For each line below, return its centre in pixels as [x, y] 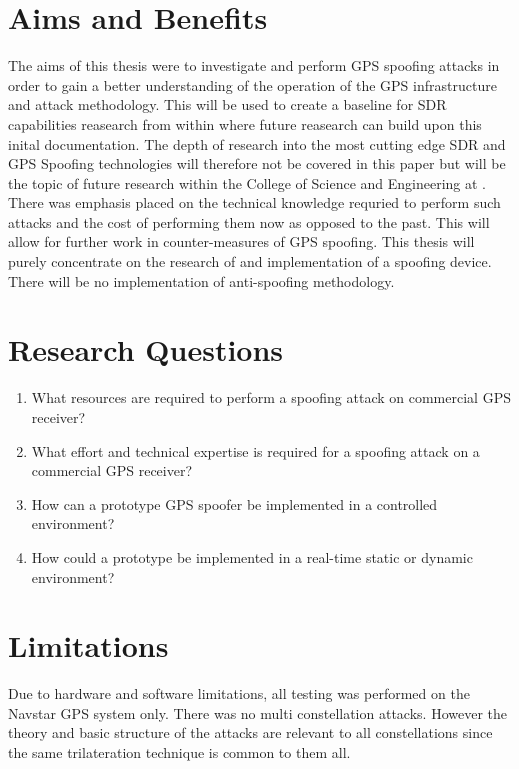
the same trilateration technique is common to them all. [179, 752]
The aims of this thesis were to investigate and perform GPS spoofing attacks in [254, 65]
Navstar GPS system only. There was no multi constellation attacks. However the [257, 712]
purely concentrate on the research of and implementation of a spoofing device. [250, 261]
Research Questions [146, 349]
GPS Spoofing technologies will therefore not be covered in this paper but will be [257, 163]
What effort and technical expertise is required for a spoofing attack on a [255, 450]
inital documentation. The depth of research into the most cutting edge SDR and [257, 143]
